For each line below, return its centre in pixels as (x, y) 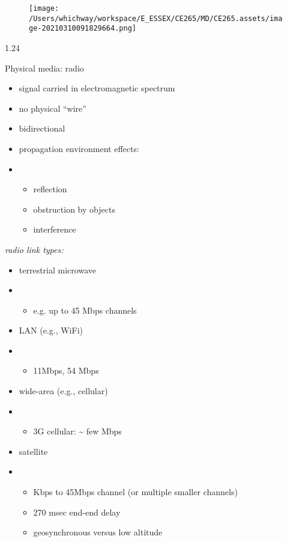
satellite (33, 451)
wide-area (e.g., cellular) (63, 391)
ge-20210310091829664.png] (83, 29)
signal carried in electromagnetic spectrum (97, 88)
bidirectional (42, 128)
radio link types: (34, 249)
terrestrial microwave (57, 269)
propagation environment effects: (79, 148)
